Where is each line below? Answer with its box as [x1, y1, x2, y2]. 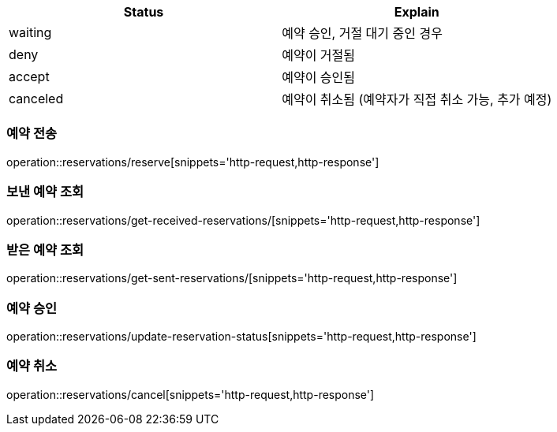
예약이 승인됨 [282, 69, 356, 85]
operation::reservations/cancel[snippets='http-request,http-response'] [6, 387, 375, 401]
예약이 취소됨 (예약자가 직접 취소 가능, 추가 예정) [282, 91, 552, 107]
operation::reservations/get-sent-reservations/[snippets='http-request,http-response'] [6, 271, 458, 285]
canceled [9, 91, 64, 106]
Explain [394, 4, 439, 20]
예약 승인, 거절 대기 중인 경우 [282, 25, 443, 41]
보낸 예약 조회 [6, 184, 84, 200]
